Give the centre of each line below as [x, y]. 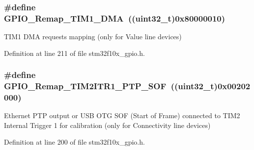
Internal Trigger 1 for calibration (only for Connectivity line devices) [107, 125]
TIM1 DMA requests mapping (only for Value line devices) [93, 37]
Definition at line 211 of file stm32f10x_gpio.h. [74, 53]
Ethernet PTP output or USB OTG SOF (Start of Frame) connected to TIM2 [122, 115]
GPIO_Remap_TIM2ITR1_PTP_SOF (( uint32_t [109, 86]
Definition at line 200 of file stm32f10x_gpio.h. [74, 141]
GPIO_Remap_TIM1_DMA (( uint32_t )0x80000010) [115, 18]
